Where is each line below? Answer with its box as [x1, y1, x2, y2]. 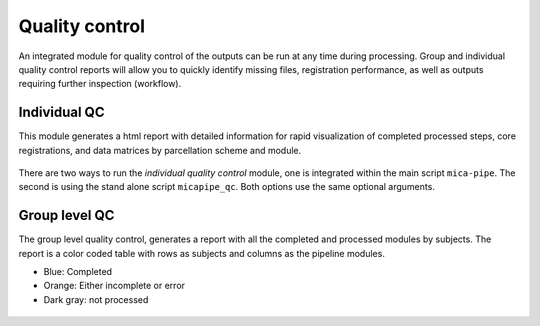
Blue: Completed [43, 266, 113, 278]
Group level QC [18, 207, 115, 224]
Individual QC [18, 104, 105, 121]
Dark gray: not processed [43, 293, 149, 305]
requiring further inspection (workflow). [18, 78, 182, 90]
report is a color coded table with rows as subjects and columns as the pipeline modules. [18, 247, 385, 259]
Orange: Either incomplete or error [43, 280, 185, 292]
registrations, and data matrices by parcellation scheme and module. [18, 144, 302, 156]
